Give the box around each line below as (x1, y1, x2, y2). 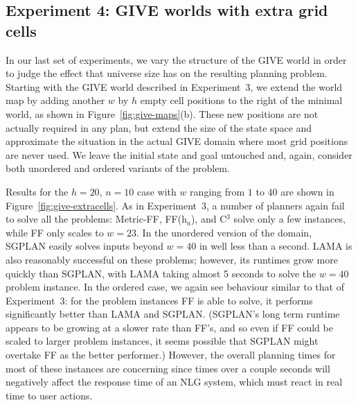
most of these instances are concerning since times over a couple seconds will (6, 361, 330, 375)
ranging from (190, 184, 245, 198)
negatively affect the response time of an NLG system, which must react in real (6, 374, 343, 389)
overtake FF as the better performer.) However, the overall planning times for (6, 347, 336, 362)
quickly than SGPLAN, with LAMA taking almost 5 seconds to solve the (6, 266, 316, 280)
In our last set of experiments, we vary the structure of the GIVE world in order (6, 52, 347, 67)
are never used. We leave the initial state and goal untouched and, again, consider (6, 147, 352, 162)
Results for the (6, 184, 69, 198)
